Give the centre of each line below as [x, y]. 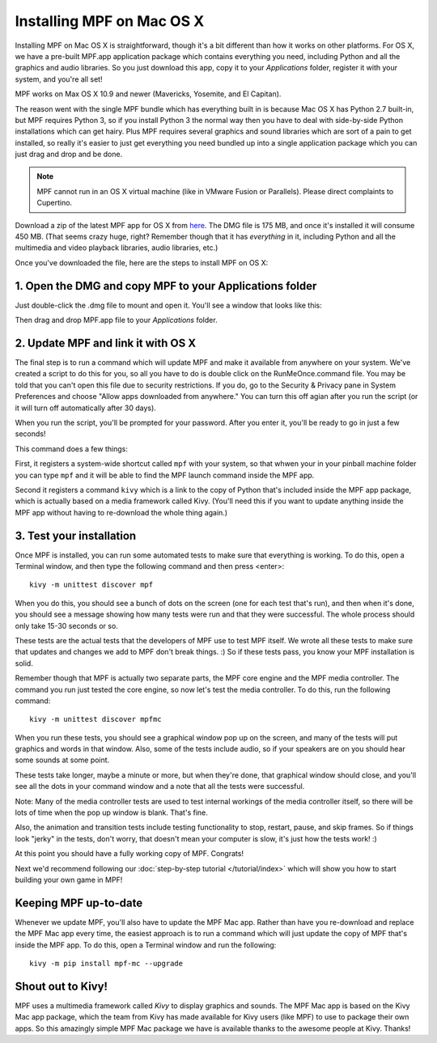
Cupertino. [55, 203]
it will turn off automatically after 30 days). [86, 408]
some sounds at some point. [62, 760]
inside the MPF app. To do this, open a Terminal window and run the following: [146, 945]
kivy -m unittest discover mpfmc [95, 719]
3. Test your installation [76, 535]
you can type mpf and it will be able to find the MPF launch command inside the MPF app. [165, 475]
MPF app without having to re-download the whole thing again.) [121, 512]
